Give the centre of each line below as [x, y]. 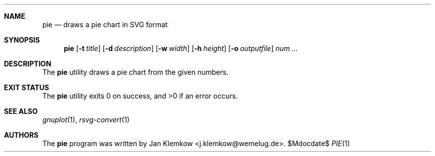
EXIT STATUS [27, 87]
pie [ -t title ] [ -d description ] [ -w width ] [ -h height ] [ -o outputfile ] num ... [181, 48]
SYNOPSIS [22, 40]
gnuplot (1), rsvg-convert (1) [86, 120]
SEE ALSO [21, 111]
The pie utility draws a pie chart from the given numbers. [135, 72]
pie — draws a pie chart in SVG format [105, 25]
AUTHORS [21, 135]
